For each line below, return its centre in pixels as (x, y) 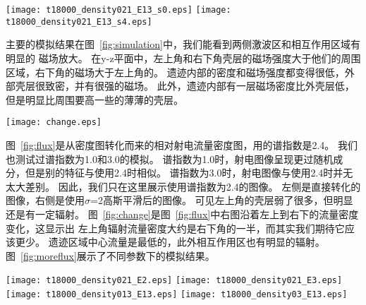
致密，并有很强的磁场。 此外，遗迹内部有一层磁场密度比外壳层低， (200, 86)
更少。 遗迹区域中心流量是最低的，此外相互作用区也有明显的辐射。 (170, 242)
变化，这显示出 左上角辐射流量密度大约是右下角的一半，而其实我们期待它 (175, 228)
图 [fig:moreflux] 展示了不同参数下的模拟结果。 (110, 255)
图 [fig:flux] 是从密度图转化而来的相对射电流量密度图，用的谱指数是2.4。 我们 (182, 144)
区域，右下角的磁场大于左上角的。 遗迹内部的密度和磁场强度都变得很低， (175, 72)
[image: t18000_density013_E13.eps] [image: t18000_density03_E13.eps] (177, 294)
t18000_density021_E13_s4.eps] (79, 22)
